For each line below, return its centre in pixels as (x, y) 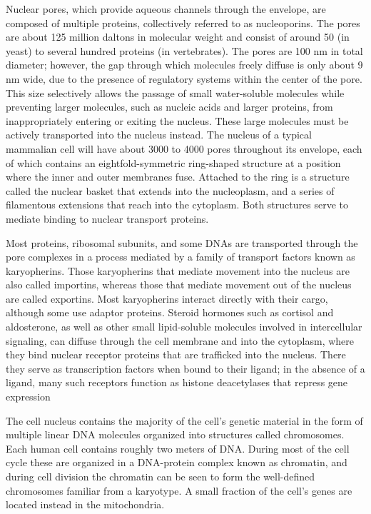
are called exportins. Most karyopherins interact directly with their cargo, (167, 298)
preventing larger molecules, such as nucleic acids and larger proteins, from (169, 107)
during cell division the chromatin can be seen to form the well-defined (161, 476)
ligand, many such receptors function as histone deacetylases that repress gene (177, 382)
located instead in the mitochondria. (85, 504)
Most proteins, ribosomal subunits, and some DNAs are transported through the (182, 242)
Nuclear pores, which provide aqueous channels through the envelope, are (166, 9)
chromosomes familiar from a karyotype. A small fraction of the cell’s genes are (179, 490)
